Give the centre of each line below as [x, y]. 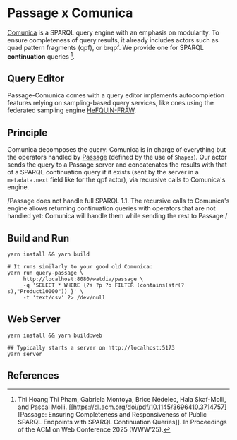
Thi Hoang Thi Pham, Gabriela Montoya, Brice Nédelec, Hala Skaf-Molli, [122, 399]
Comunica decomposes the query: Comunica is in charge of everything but [117, 150]
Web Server [34, 319]
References [33, 376]
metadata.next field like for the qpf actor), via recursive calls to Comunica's [116, 180]
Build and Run [38, 238]
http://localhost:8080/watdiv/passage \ [83, 279]
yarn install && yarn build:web [55, 335]
